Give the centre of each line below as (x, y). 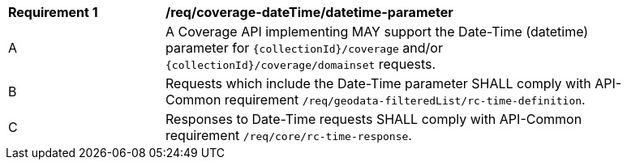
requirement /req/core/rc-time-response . (289, 135)
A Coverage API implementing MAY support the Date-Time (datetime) (377, 32)
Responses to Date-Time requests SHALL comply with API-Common (374, 119)
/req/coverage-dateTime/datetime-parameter (309, 12)
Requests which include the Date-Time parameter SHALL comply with (378, 83)
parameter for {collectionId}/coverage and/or (304, 48)
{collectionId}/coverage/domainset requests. (301, 64)
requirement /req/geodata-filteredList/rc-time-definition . (405, 100)
